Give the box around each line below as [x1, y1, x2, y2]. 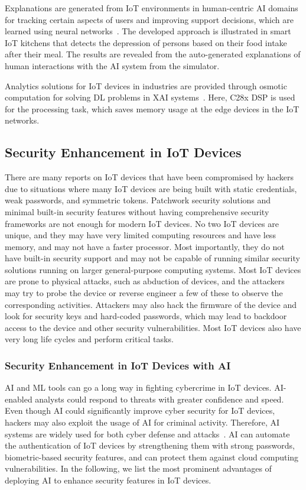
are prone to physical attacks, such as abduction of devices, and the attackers [5, 275, 285, 287]
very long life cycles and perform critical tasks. [5, 333, 174, 345]
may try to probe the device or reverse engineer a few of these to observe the [5, 287, 283, 299]
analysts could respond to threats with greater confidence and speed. [35, 392, 284, 405]
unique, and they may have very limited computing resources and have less [5, 229, 276, 241]
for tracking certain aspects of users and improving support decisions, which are [5, 13, 294, 25]
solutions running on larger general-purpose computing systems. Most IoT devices [5, 263, 301, 275]
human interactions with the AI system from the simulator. [5, 59, 220, 72]
